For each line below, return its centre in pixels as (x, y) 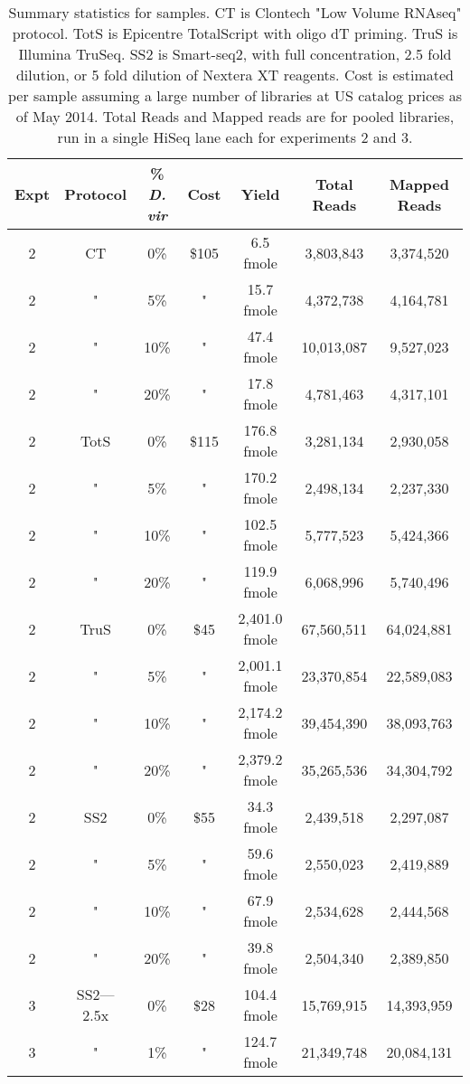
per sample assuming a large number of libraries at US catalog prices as (235, 95)
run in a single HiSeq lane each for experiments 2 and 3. (235, 137)
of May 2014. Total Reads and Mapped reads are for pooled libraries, (235, 116)
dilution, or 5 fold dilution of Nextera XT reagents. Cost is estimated (235, 75)
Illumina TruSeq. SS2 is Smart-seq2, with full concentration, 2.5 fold (235, 54)
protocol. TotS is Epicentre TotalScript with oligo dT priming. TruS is (235, 33)
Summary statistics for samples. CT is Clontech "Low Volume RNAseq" (235, 12)
